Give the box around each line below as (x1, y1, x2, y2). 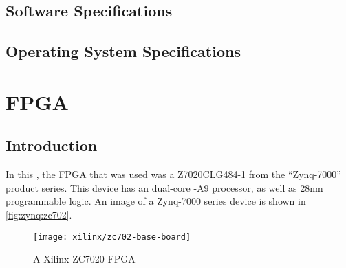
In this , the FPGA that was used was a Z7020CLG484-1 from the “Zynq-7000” (6, 167, 341, 181)
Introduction (6, 135, 98, 156)
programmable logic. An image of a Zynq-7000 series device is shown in (6, 194, 306, 208)
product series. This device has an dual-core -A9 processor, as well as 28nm (6, 180, 323, 194)
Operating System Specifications (6, 41, 241, 62)
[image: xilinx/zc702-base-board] (33, 232, 191, 242)
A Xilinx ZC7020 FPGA (33, 252, 136, 266)
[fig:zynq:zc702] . (6, 207, 72, 221)
